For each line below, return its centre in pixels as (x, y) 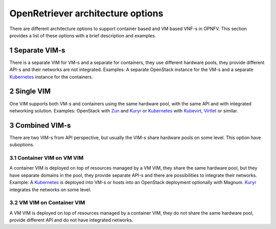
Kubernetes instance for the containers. (51, 77)
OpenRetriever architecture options (86, 13)
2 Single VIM (30, 91)
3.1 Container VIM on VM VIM (47, 157)
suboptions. (22, 145)
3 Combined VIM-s (40, 125)
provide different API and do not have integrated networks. (71, 220)
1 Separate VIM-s (38, 50)
